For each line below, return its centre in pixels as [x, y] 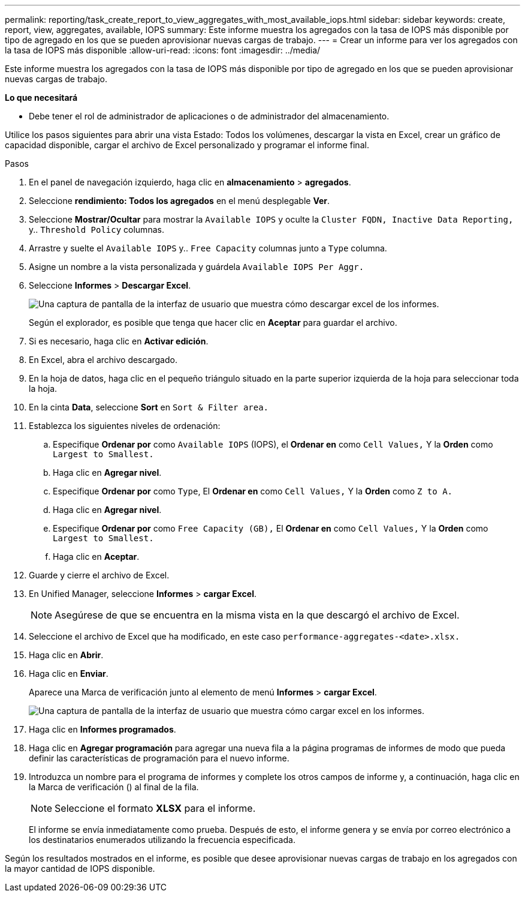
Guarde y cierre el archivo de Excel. [99, 575]
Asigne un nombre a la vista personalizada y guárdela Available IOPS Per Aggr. [197, 267]
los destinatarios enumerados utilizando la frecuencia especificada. [162, 840]
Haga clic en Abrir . [66, 655]
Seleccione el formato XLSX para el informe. [155, 808]
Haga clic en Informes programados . [102, 729]
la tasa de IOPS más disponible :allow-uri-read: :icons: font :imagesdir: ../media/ [163, 50]
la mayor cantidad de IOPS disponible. [80, 868]
